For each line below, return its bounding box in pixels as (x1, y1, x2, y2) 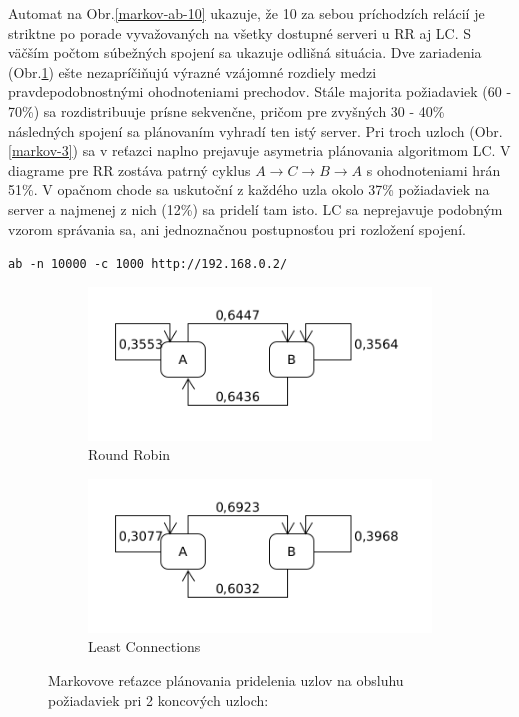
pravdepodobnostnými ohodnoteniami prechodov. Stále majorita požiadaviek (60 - (8, 81, 512, 102)
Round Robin (88, 444, 171, 465)
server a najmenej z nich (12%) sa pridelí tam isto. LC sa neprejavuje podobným (8, 198, 503, 219)
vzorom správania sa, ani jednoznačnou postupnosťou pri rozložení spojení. (8, 218, 466, 239)
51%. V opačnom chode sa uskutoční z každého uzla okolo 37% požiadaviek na (8, 179, 490, 200)
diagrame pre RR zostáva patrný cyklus (8, 159, 251, 180)
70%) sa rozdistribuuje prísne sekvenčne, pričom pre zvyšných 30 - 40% (8, 100, 445, 121)
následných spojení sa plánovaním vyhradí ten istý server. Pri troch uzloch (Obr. (8, 120, 503, 141)
